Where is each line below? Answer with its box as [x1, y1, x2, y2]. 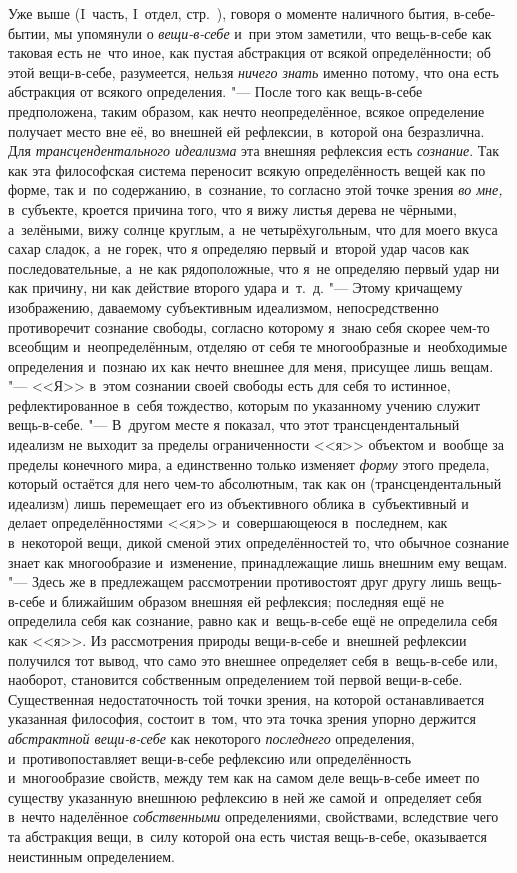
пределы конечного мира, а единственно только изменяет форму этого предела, [8, 453, 490, 474]
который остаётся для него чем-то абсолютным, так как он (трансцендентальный [8, 473, 502, 494]
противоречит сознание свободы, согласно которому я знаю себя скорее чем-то [8, 316, 490, 337]
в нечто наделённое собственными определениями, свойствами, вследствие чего [8, 806, 499, 827]
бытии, [8, 22, 50, 43]
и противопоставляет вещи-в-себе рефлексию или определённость [8, 747, 412, 768]
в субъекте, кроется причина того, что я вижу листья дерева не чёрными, [8, 198, 457, 219]
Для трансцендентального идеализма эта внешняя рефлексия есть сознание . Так [8, 140, 499, 161]
